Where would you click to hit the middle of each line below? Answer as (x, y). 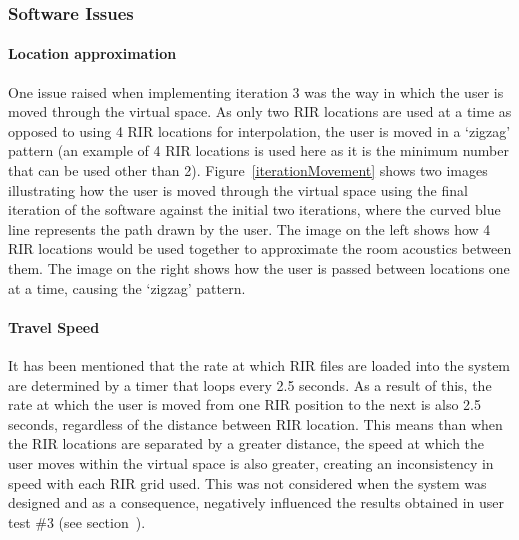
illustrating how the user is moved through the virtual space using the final (238, 189)
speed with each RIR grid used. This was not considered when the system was (247, 482)
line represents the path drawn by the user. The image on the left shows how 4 (249, 228)
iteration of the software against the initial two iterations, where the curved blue (254, 209)
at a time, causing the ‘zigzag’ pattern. (127, 287)
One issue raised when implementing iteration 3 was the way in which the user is (256, 91)
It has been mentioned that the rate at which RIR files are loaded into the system (259, 364)
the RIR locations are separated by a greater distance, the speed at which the (246, 443)
